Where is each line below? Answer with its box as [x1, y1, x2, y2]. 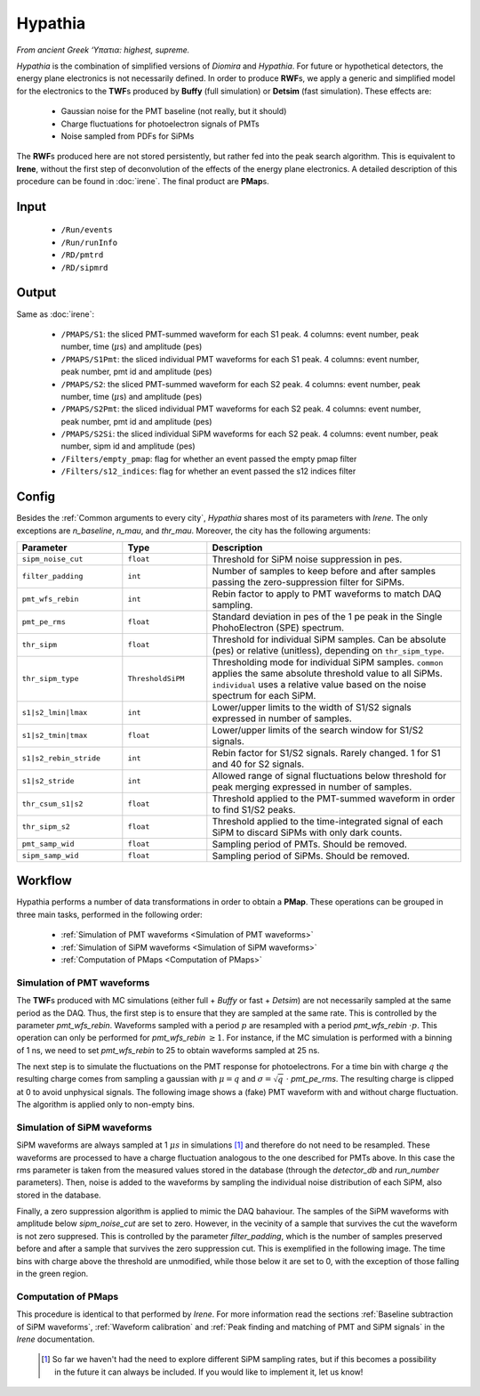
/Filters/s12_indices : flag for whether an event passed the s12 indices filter [60, 466, 356, 476]
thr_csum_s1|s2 [21, 799, 84, 809]
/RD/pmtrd [60, 250, 104, 260]
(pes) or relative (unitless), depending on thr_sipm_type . [212, 644, 444, 656]
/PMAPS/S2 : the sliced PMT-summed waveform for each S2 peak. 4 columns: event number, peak [60, 378, 421, 389]
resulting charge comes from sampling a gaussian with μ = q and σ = [16, 1074, 272, 1084]
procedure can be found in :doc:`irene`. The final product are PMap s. [16, 176, 270, 187]
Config [16, 490, 55, 505]
